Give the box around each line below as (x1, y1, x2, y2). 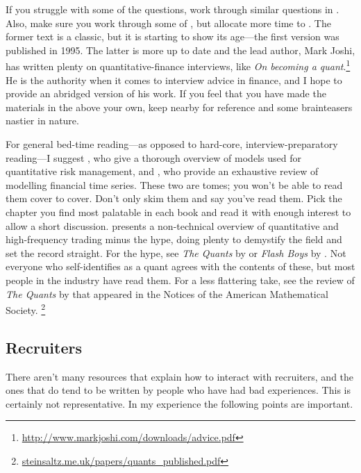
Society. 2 (6, 301, 46, 317)
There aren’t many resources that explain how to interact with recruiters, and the (6, 369, 354, 383)
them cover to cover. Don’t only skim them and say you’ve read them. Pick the (6, 191, 342, 206)
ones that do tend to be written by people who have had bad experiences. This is (6, 383, 351, 397)
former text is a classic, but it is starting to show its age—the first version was (6, 29, 339, 44)
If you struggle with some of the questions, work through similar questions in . (6, 2, 339, 16)
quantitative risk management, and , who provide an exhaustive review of (6, 164, 319, 179)
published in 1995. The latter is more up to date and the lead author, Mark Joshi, (6, 42, 355, 57)
